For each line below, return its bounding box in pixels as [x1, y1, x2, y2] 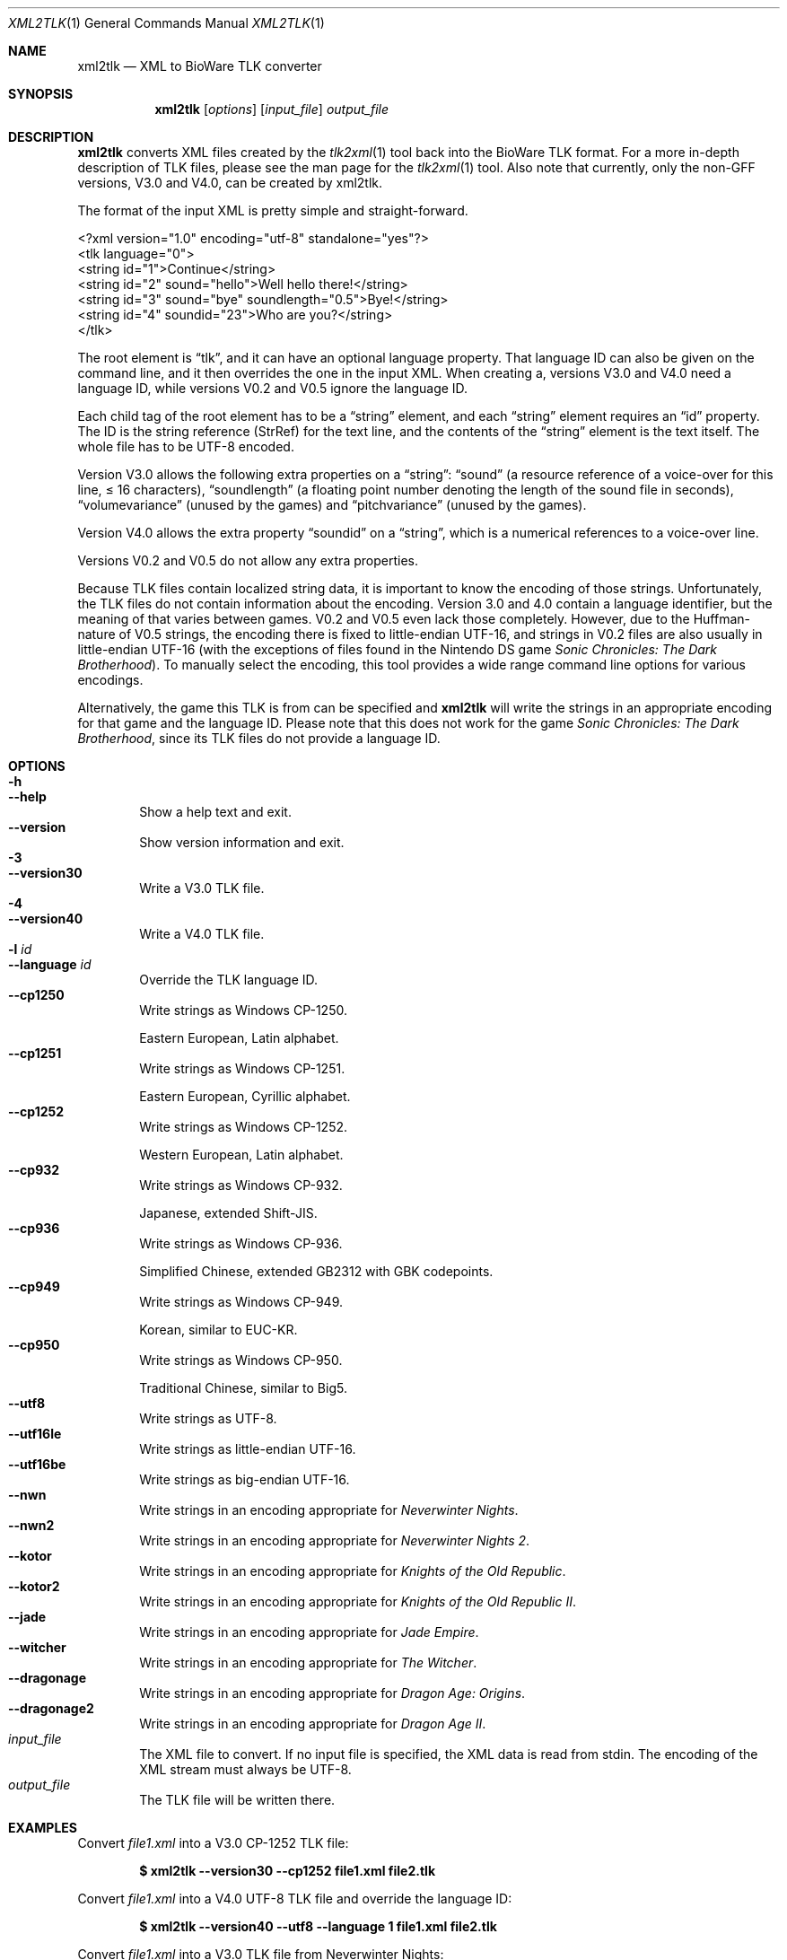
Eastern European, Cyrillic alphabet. [139, 1089, 351, 1104]
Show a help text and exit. [139, 804, 292, 819]
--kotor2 [8, 1579, 60, 1594]
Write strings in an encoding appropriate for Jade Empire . [139, 1624, 479, 1640]
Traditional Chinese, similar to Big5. [139, 1380, 347, 1396]
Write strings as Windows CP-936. [139, 1236, 343, 1251]
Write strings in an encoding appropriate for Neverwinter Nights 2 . [139, 1533, 530, 1548]
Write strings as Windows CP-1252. [139, 1119, 348, 1134]
